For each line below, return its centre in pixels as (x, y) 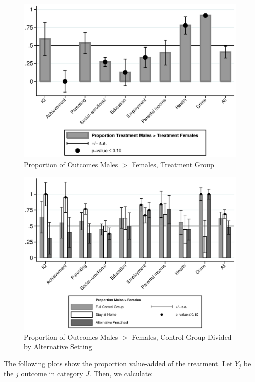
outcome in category (52, 374)
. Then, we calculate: (121, 374)
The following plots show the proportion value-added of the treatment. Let (118, 363)
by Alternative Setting (58, 347)
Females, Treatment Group (173, 164)
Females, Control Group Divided (182, 337)
